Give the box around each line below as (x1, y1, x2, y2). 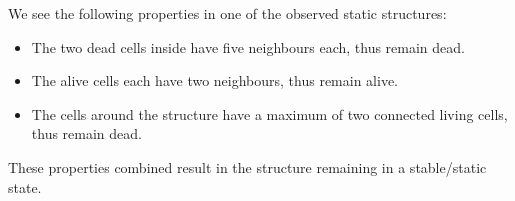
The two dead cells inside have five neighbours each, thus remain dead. (31, 36, 465, 57)
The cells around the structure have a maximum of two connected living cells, (31, 103, 508, 124)
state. (8, 176, 42, 197)
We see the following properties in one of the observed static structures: (8, 3, 447, 23)
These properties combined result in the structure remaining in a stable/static (8, 156, 487, 177)
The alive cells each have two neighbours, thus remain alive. (31, 70, 399, 91)
